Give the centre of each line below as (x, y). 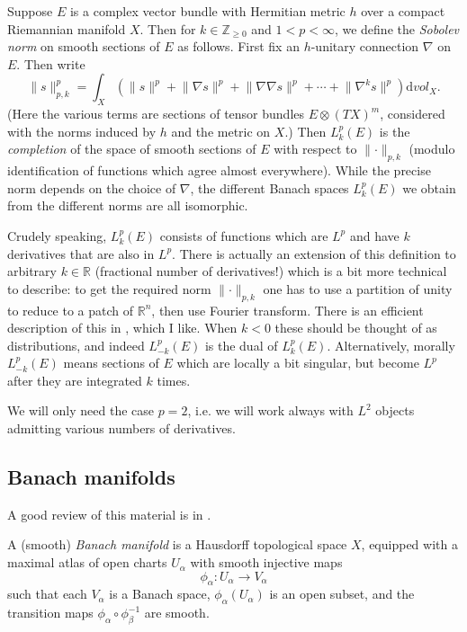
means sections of (111, 363)
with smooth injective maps (266, 562)
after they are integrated (75, 380)
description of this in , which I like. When (122, 328)
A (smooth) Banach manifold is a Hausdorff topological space (177, 544)
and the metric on (221, 131)
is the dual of (241, 345)
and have (374, 235)
